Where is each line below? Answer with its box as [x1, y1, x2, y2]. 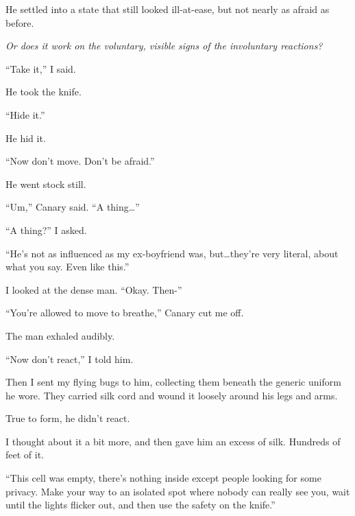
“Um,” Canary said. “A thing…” [5, 200, 140, 214]
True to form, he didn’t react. [5, 411, 130, 425]
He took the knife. [5, 84, 82, 99]
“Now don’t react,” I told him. [5, 351, 134, 366]
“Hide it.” [5, 107, 45, 121]
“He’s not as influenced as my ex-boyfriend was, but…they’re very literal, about [5, 246, 339, 260]
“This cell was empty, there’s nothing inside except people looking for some [5, 471, 321, 485]
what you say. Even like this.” [5, 259, 130, 274]
